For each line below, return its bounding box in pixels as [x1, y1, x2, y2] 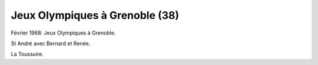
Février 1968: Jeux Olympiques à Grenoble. [11, 29, 116, 36]
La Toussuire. [11, 50, 44, 58]
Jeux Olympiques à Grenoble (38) [11, 9, 180, 22]
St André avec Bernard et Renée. [11, 40, 91, 47]
